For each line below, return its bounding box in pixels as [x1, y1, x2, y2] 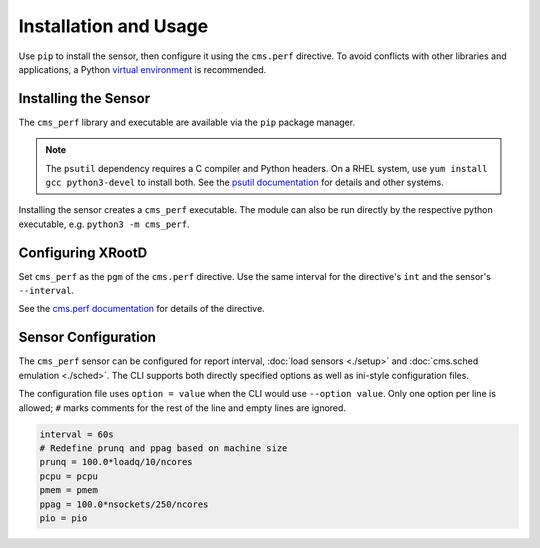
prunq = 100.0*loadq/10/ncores [39, 456, 194, 468]
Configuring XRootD [18, 244, 148, 261]
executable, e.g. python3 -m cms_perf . [18, 218, 190, 230]
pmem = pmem [39, 485, 99, 496]
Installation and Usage [18, 15, 209, 37]
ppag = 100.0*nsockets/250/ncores [39, 498, 209, 510]
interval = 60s [39, 428, 114, 440]
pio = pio [39, 512, 88, 524]
